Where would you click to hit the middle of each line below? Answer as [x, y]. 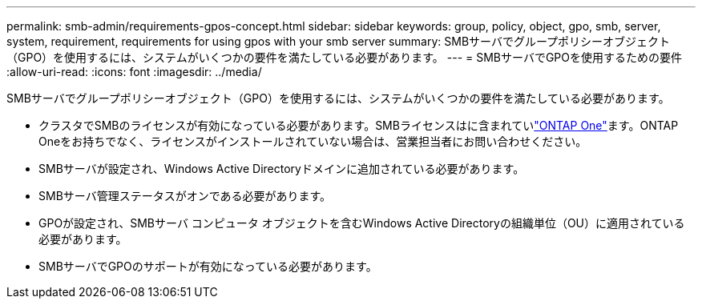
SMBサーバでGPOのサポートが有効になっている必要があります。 [208, 266]
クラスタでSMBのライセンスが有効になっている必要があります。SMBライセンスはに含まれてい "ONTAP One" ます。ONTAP [359, 125]
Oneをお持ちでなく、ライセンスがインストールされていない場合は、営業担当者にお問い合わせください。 [313, 141]
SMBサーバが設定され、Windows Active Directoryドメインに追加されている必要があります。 [282, 169]
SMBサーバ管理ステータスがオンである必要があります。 [185, 196]
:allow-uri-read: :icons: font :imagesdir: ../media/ [134, 72]
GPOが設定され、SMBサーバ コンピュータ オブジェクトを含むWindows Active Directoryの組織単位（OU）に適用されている [362, 223]
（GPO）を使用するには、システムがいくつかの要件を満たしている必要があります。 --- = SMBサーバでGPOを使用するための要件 [344, 57]
